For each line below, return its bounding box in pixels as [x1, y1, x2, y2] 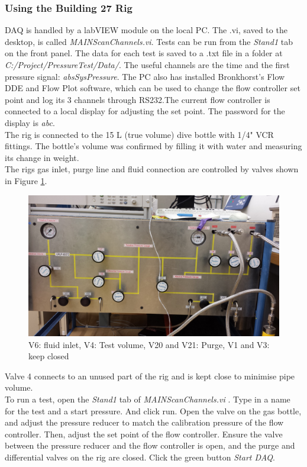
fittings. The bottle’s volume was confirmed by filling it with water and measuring [5, 140, 302, 152]
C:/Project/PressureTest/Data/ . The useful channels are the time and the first [5, 59, 290, 70]
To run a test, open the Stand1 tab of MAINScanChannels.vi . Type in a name [5, 393, 290, 405]
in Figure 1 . [5, 174, 47, 186]
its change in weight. [5, 151, 79, 163]
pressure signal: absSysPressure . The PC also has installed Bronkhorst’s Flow [5, 70, 285, 82]
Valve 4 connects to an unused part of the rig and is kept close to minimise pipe [5, 369, 295, 382]
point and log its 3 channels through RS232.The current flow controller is [5, 93, 270, 105]
